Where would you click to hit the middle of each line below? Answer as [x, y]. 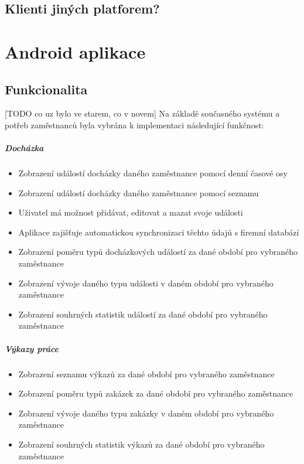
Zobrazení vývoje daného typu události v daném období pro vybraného [146, 283]
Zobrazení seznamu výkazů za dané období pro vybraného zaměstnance [146, 373]
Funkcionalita [46, 89]
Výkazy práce [32, 348]
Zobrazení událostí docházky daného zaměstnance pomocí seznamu [139, 192]
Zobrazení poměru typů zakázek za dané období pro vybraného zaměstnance [156, 393]
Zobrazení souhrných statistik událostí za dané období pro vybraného [143, 314]
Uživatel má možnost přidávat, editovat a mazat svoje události [131, 212]
